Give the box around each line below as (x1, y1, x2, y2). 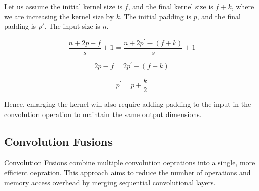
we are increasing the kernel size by (4, 11, 114, 21)
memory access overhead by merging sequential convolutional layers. (4, 177, 216, 187)
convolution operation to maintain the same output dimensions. (4, 108, 202, 119)
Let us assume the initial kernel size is (4, 1, 123, 11)
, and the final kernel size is (128, 1, 213, 11)
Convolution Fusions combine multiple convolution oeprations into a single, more (4, 157, 255, 168)
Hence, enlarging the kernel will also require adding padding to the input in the (4, 99, 251, 109)
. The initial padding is (120, 11, 191, 21)
